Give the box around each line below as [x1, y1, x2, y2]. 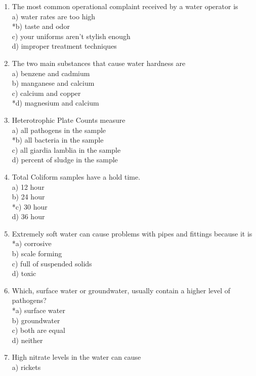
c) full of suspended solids [12, 258, 92, 268]
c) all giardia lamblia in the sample [12, 144, 121, 155]
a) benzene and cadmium [12, 67, 90, 78]
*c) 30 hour [12, 201, 48, 212]
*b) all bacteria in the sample [12, 134, 104, 145]
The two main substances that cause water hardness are [12, 57, 186, 68]
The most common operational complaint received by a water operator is [12, 1, 238, 11]
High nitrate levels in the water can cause [12, 352, 141, 362]
